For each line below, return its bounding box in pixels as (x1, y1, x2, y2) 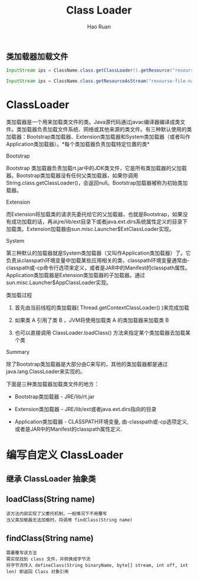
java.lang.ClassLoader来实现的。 (6, 368, 85, 375)
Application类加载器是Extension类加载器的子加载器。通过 (6, 272, 146, 279)
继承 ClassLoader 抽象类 (6, 474, 96, 484)
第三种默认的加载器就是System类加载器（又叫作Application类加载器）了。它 (6, 249, 192, 257)
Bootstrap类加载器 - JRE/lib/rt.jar (14, 393, 95, 400)
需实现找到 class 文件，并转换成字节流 (6, 556, 91, 562)
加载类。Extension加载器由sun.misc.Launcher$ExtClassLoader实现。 (6, 226, 175, 233)
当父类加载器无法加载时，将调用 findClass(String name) (6, 517, 133, 523)
